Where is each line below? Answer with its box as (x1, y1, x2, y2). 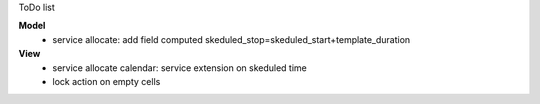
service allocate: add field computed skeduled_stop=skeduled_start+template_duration (52, 33, 411, 45)
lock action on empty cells (52, 75, 161, 87)
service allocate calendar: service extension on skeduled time (52, 61, 307, 74)
